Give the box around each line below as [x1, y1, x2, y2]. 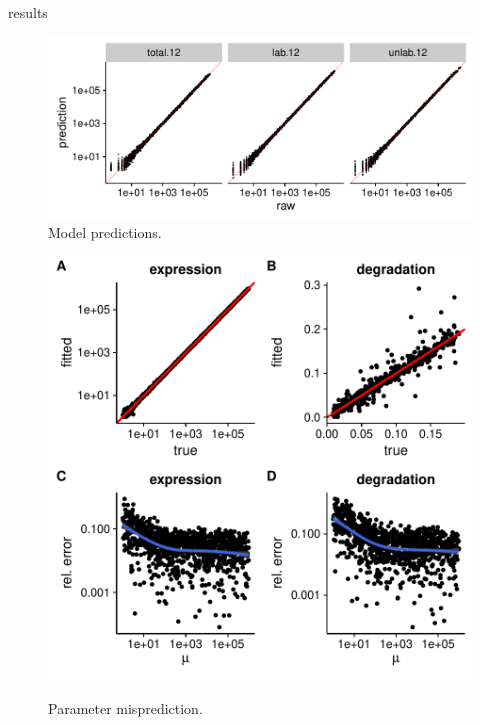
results [8, 2, 48, 22]
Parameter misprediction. [48, 697, 203, 718]
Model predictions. [48, 221, 162, 242]
